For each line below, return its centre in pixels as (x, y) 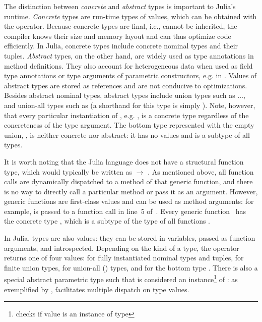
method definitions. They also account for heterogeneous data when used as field (128, 65)
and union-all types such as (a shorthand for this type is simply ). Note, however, (130, 105)
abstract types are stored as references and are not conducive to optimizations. (126, 85)
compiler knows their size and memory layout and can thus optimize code (118, 36)
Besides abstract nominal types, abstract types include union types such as (120, 95)
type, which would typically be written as (68, 171)
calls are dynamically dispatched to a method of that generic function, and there (128, 181)
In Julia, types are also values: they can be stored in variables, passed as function (130, 238)
